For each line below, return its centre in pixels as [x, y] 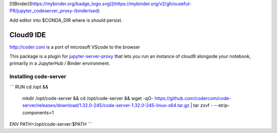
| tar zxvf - [202, 105]
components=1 [38, 113]
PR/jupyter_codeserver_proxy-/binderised [54, 11]
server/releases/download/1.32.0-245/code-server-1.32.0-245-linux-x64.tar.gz [106, 105]
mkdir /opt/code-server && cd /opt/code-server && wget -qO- [88, 98]
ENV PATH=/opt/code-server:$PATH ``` [51, 124]
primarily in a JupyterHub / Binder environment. [60, 63]
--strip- [222, 105]
